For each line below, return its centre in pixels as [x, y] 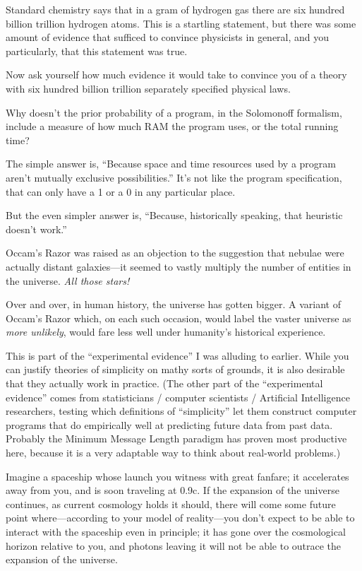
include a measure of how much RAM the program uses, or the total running [172, 126]
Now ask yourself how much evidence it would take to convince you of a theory [176, 75]
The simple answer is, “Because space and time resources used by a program [171, 164]
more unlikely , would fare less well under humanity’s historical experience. [166, 332]
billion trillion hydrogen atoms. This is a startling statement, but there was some [181, 23]
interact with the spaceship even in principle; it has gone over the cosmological [176, 531]
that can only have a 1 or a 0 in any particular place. [121, 191]
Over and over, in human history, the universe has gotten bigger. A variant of [173, 304]
